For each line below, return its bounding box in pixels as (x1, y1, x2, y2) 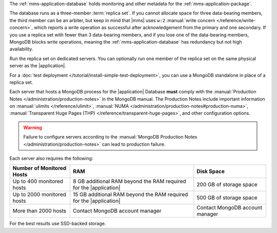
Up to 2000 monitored (12, 191, 67, 198)
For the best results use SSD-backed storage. (9, 221, 106, 227)
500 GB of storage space (196, 194, 258, 201)
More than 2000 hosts (12, 207, 67, 215)
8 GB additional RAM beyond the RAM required (72, 178, 187, 185)
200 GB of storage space (196, 181, 258, 188)
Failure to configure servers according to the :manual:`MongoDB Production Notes (23, 134, 197, 140)
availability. (9, 46, 33, 52)
